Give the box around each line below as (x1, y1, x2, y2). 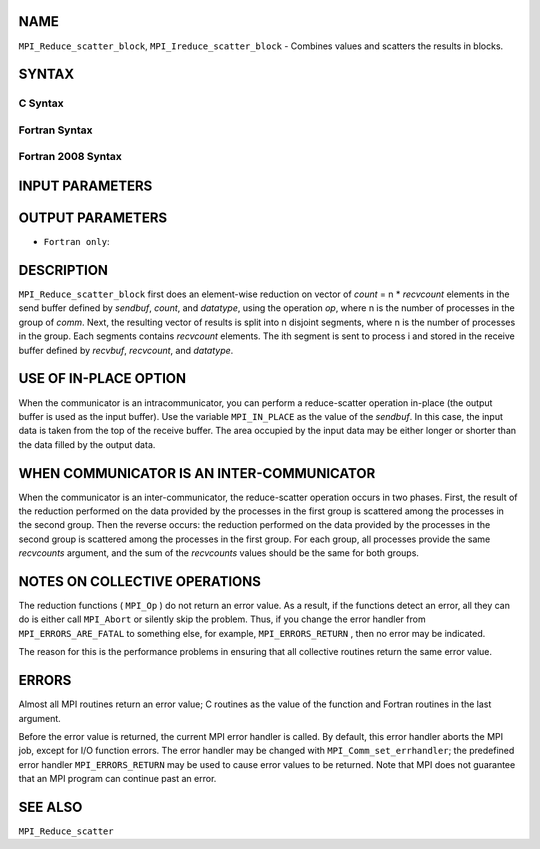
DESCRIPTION (18, 261, 109, 279)
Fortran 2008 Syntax (18, 150, 122, 164)
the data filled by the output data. (18, 438, 156, 450)
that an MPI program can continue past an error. (18, 773, 217, 785)
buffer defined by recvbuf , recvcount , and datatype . (18, 344, 234, 356)
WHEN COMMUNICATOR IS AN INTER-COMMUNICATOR (18, 465, 376, 482)
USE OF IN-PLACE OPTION (18, 370, 187, 387)
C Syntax (18, 96, 64, 110)
